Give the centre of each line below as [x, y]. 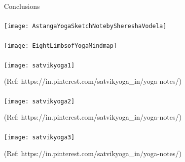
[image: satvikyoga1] [39, 65]
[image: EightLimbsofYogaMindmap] [61, 46]
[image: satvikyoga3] [39, 137]
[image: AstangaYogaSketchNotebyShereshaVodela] [85, 26]
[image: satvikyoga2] [39, 101]
